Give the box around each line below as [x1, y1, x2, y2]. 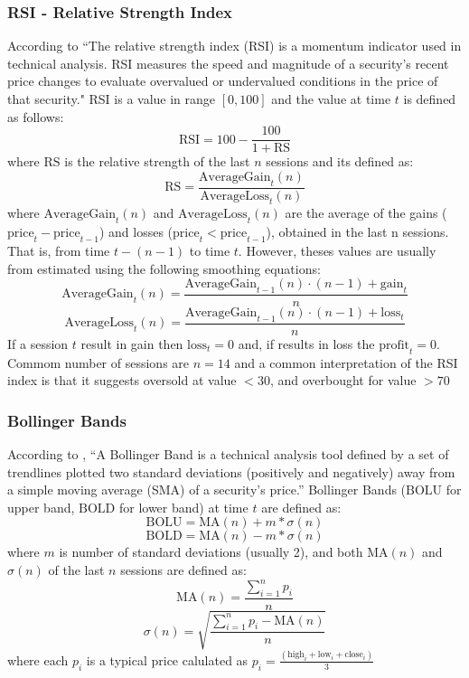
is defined [403, 89, 456, 108]
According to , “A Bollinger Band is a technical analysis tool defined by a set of [7, 445, 449, 464]
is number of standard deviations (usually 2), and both [59, 542, 363, 561]
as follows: [7, 107, 64, 126]
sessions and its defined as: [266, 152, 414, 171]
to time [189, 241, 230, 260]
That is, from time [7, 241, 110, 260]
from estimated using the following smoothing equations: [7, 259, 321, 278]
